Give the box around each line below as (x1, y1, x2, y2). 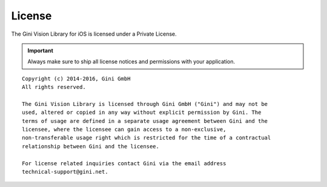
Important (27, 47, 54, 54)
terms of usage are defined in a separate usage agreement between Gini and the (22, 117, 268, 124)
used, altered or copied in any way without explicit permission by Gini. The (22, 109, 262, 116)
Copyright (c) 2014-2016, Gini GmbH (22, 75, 131, 82)
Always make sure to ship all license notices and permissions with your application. (27, 58, 236, 65)
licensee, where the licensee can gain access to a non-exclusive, (22, 126, 226, 133)
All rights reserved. (22, 84, 86, 91)
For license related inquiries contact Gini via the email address (22, 160, 226, 166)
